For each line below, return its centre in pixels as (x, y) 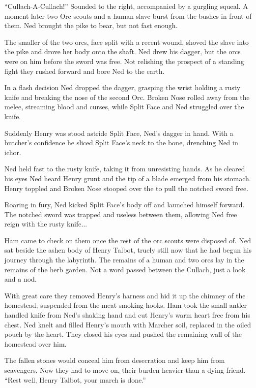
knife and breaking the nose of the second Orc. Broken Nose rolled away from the (127, 97)
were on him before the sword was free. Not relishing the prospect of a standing (124, 61)
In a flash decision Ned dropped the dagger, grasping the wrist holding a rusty (123, 87)
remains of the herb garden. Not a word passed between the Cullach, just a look (125, 269)
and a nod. (21, 279)
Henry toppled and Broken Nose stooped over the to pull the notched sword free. (127, 188)
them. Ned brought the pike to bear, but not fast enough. (91, 25)
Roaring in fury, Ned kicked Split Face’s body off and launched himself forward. (125, 205)
